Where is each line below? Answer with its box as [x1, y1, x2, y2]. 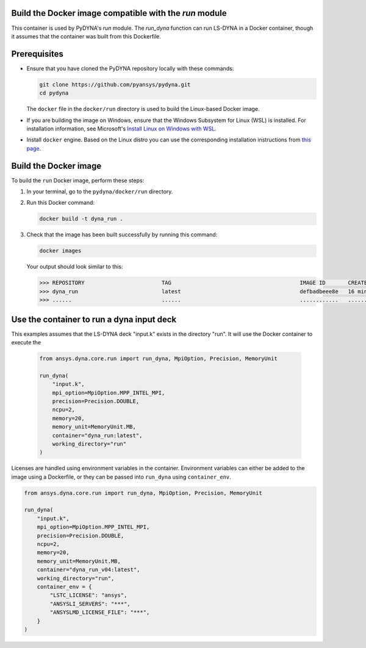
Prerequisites [11, 49, 63, 59]
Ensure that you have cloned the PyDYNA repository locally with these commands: [26, 65, 234, 72]
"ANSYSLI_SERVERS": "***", [49, 600, 131, 607]
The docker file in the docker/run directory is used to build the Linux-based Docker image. [26, 105, 260, 113]
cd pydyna [39, 90, 69, 97]
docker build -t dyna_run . [39, 215, 123, 223]
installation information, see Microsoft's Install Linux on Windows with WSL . [26, 125, 217, 132]
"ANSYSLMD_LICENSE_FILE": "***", [49, 609, 150, 616]
